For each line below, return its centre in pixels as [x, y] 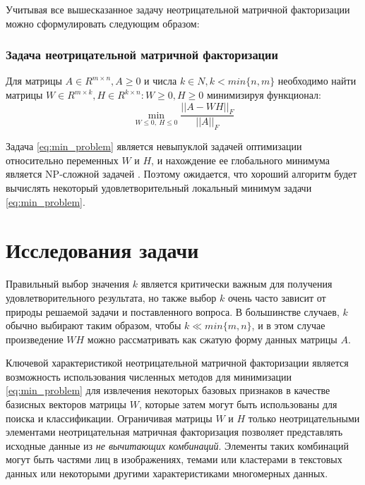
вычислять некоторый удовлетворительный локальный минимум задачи [159, 188]
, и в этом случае [288, 325]
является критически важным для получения [237, 284]
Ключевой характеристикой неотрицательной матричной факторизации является [177, 363]
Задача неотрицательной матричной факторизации [142, 55]
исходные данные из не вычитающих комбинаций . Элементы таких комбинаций [178, 445]
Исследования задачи [102, 250]
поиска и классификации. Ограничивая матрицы [109, 418]
